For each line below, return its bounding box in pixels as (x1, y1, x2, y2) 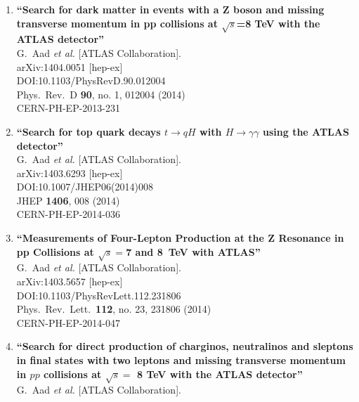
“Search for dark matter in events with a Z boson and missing (16, 2, 325, 16)
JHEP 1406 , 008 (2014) (16, 193, 120, 207)
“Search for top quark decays (16, 124, 161, 138)
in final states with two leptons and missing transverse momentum (16, 353, 346, 367)
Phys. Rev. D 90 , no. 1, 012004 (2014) (16, 86, 185, 101)
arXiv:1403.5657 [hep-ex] (16, 274, 123, 289)
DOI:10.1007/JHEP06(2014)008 (16, 179, 153, 194)
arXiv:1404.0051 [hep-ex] (16, 59, 123, 74)
